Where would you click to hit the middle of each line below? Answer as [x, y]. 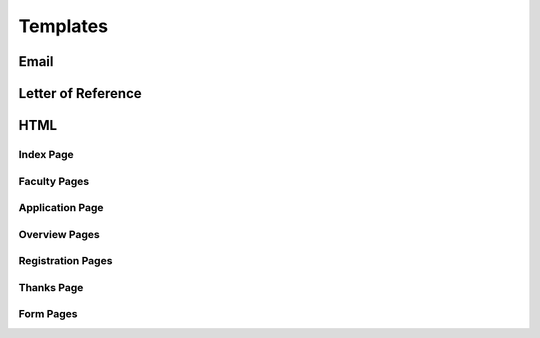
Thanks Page [51, 287]
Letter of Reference [80, 93]
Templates [63, 26]
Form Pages [48, 314]
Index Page [46, 154]
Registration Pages [65, 261]
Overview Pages [59, 234]
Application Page [61, 208]
